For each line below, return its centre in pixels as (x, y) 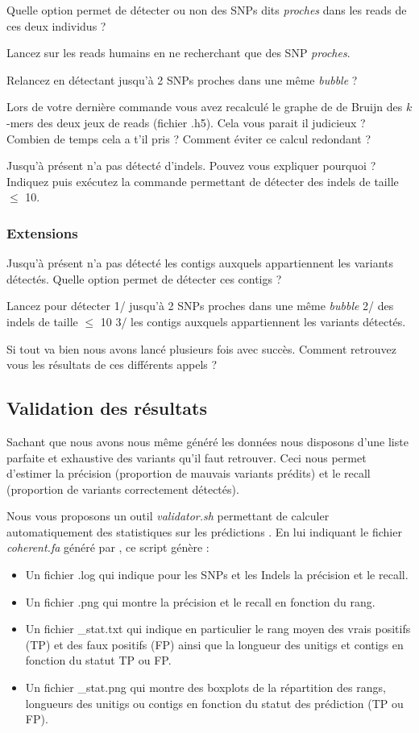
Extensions (42, 232)
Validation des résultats (107, 408)
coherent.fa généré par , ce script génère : (108, 547)
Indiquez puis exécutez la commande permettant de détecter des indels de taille (203, 181)
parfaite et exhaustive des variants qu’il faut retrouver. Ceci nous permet (187, 457)
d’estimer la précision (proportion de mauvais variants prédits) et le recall (189, 473)
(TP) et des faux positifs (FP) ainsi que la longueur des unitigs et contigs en (214, 644)
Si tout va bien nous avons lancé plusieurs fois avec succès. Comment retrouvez (201, 348)
